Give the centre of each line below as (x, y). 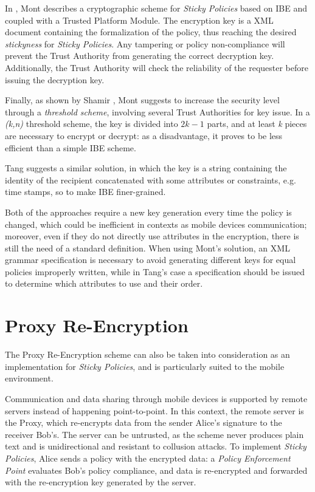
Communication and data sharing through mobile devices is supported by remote (156, 398)
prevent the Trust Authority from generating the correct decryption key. (140, 56)
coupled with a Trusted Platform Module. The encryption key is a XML (139, 20)
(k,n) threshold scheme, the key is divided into (92, 124)
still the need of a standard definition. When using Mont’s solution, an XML (147, 248)
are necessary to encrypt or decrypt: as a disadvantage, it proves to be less (144, 135)
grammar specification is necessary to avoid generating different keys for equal (151, 260)
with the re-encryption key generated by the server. (101, 482)
